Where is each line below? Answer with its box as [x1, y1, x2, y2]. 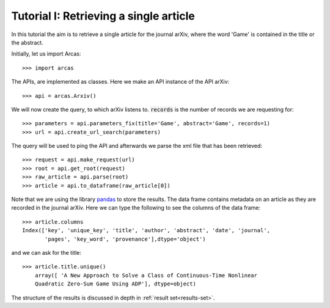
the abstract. [11, 38, 44, 46]
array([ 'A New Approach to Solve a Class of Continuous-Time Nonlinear [34, 272, 258, 279]
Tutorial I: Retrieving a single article [11, 9, 196, 23]
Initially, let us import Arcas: [11, 50, 81, 57]
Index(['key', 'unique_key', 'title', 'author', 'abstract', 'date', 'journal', [22, 227, 271, 234]
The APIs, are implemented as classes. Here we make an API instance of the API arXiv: [11, 78, 230, 86]
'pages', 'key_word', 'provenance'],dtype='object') [45, 235, 206, 243]
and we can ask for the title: [11, 249, 82, 256]
